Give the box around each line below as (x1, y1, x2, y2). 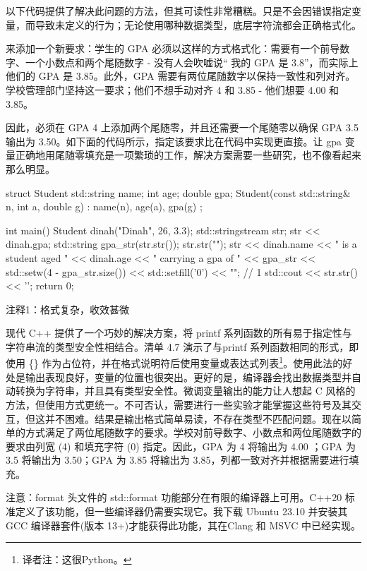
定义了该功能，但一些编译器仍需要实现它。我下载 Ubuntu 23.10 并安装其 (15, 504, 348, 519)
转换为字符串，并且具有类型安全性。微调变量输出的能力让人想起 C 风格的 (15, 383, 356, 398)
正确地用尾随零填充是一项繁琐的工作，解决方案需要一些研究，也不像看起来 (15, 148, 361, 162)
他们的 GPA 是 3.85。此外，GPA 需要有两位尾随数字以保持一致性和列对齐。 (6, 68, 356, 83)
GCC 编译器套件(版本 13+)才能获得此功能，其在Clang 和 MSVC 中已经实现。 (6, 517, 361, 532)
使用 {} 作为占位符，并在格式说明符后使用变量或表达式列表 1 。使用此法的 (6, 354, 343, 371)
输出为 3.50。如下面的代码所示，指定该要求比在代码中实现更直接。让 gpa (6, 133, 342, 148)
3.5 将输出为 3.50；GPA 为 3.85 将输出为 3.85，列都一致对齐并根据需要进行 (6, 452, 349, 467)
